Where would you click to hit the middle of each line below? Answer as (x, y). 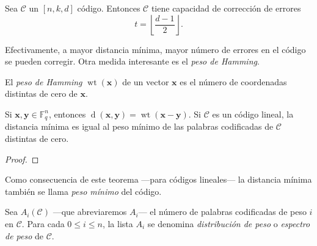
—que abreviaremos (90, 212)
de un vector (146, 81)
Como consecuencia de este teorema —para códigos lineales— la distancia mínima (158, 179)
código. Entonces (109, 8)
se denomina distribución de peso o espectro (229, 223)
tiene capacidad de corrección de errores (226, 8)
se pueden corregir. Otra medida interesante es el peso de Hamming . (132, 61)
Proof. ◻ (22, 159)
